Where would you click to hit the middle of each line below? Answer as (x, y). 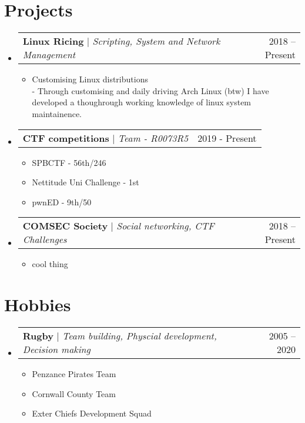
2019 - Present (227, 138)
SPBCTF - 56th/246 (69, 162)
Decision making (56, 349)
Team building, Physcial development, (140, 336)
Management (49, 55)
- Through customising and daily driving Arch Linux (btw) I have (150, 90)
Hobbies (38, 304)
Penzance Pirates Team (74, 374)
